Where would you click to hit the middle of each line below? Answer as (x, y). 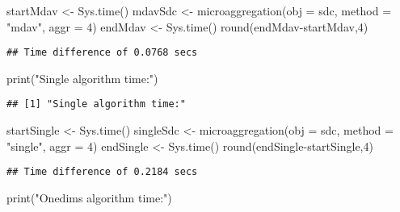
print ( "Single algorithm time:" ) (82, 78)
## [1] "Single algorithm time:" (96, 104)
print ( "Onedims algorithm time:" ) (89, 197)
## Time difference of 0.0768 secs (102, 53)
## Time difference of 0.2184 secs (102, 172)
